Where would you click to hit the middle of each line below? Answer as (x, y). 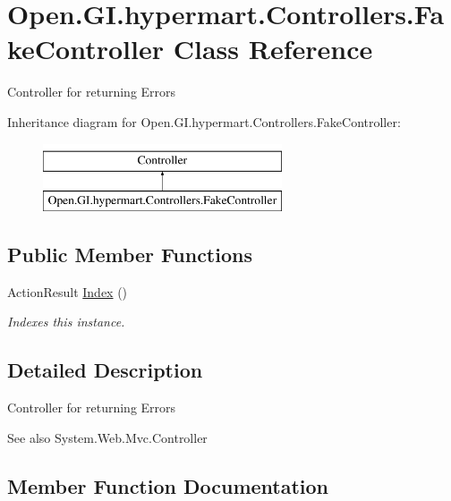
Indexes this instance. (66, 322)
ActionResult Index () (68, 291)
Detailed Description (105, 370)
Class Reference (273, 49)
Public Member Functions (130, 255)
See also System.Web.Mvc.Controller (107, 437)
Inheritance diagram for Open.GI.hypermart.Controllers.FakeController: (204, 121)
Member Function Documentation (168, 485)
